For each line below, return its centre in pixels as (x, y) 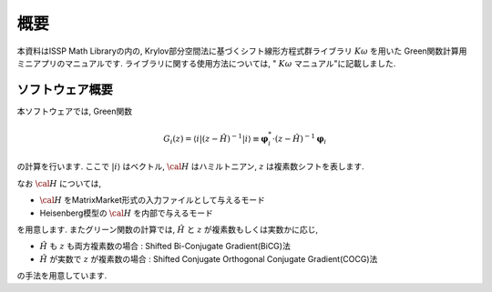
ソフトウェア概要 (65, 90)
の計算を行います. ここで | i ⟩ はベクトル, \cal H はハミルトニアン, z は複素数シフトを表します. (190, 166)
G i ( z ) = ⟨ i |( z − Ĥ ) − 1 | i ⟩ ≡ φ (215, 139)
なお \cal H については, (59, 183)
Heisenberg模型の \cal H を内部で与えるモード (127, 213)
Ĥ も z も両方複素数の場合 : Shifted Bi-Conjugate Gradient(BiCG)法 (165, 247)
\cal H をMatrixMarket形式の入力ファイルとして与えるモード (153, 200)
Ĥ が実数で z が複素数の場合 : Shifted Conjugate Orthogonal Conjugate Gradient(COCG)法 (209, 258)
